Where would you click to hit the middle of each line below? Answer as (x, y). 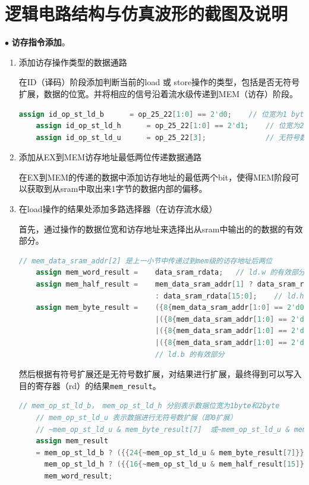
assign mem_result (72, 441)
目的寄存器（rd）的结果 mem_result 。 (90, 385)
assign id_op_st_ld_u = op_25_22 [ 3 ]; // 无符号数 (171, 137)
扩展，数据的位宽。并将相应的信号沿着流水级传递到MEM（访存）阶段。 (158, 93)
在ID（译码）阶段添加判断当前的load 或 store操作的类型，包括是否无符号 (159, 82)
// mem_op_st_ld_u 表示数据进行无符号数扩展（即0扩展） (136, 418)
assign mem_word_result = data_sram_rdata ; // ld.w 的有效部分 (171, 273)
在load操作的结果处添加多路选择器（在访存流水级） (118, 209)
